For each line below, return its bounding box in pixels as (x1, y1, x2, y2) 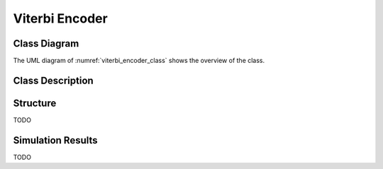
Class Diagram (13, 37, 79, 49)
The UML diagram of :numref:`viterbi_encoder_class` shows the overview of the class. (13, 57, 265, 65)
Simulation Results (13, 134, 99, 146)
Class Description (13, 74, 94, 86)
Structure (13, 97, 57, 109)
